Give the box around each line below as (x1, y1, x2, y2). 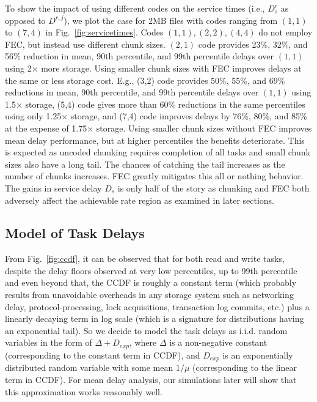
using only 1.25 (5, 110, 62, 122)
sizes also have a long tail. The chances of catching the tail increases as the (5, 157, 285, 170)
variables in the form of (5, 336, 92, 349)
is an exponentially (222, 348, 293, 361)
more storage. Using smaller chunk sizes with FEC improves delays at (41, 61, 302, 74)
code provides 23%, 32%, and (198, 37, 308, 50)
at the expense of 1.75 (5, 121, 87, 134)
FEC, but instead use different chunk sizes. (5, 37, 166, 50)
